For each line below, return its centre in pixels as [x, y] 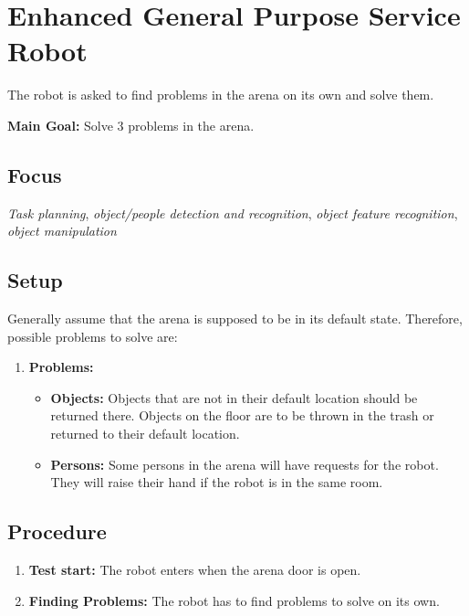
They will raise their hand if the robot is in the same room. [217, 482]
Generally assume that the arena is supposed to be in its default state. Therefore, [235, 319]
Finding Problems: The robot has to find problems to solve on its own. [234, 600]
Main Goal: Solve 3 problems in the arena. [131, 125]
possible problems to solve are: [93, 336]
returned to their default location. [145, 434]
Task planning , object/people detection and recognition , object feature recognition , [233, 212]
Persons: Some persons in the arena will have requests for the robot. [245, 464]
